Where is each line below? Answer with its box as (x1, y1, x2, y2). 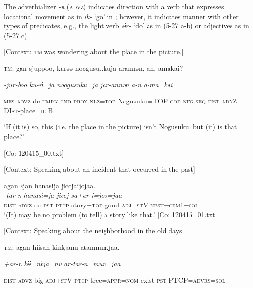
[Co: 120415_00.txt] (4, 147, 64, 158)
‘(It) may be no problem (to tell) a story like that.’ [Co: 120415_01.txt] (4, 209, 217, 219)
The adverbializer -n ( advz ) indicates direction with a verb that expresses (4, 1, 224, 11)
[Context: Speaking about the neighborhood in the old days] (4, 226, 184, 236)
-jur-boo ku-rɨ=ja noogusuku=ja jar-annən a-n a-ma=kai (4, 79, 173, 89)
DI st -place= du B (4, 105, 53, 115)
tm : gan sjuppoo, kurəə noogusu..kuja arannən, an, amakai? (4, 62, 183, 73)
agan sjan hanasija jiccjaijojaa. (4, 180, 96, 190)
